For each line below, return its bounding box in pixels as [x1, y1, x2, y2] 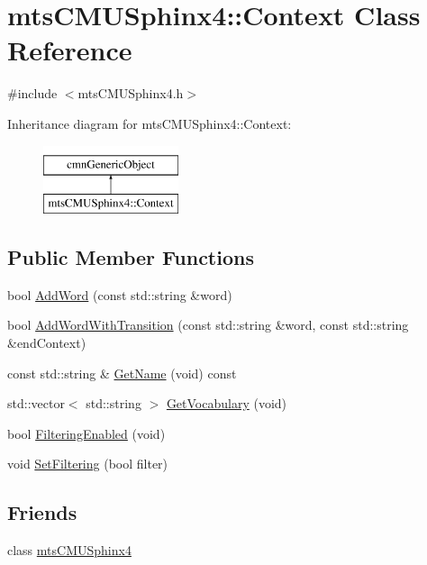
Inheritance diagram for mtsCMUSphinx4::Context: [7, 114, 292, 132]
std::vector [7, 394, 65, 413]
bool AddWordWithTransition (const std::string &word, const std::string [7, 315, 409, 334]
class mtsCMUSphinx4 [7, 541, 132, 560]
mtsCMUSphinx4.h [77, 84, 184, 103]
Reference [7, 32, 132, 68]
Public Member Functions [7, 243, 254, 271]
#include [7, 84, 58, 103]
